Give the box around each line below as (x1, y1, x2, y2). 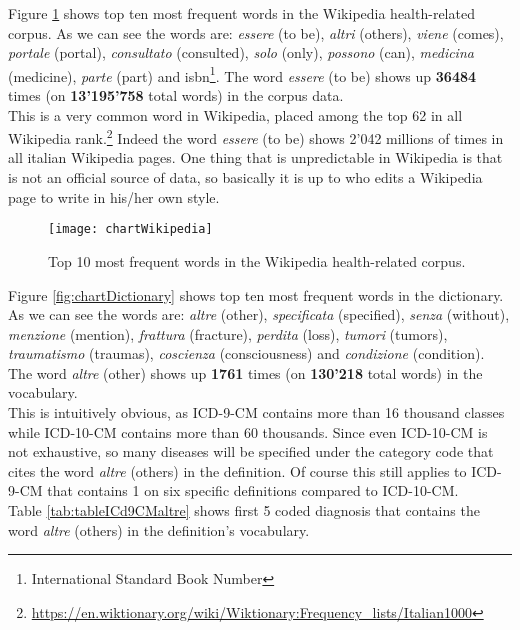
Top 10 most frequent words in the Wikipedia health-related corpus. (48, 250, 466, 271)
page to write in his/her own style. (8, 186, 220, 207)
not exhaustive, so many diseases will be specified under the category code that (8, 441, 494, 462)
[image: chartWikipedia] (48, 222, 213, 237)
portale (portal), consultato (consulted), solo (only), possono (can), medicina (8, 42, 474, 63)
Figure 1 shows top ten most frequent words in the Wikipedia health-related (8, 3, 475, 23)
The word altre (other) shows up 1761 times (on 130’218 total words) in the (8, 362, 483, 383)
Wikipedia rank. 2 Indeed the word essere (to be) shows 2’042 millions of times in (8, 125, 504, 148)
